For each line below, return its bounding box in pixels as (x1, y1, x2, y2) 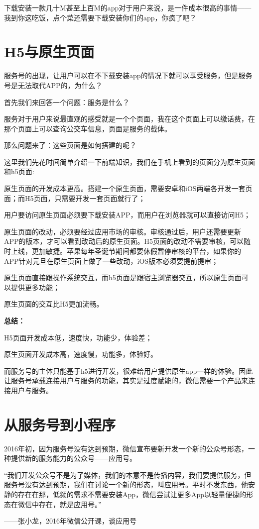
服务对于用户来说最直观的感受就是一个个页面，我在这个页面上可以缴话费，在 (4, 113, 255, 124)
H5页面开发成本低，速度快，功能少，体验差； (4, 332, 152, 342)
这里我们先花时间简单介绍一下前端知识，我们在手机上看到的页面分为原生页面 (4, 156, 255, 167)
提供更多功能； (10, 282, 60, 292)
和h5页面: (4, 166, 34, 177)
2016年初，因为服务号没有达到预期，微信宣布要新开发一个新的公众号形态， (4, 443, 248, 453)
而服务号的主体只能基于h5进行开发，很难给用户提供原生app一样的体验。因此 (4, 365, 253, 376)
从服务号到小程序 (4, 414, 116, 434)
